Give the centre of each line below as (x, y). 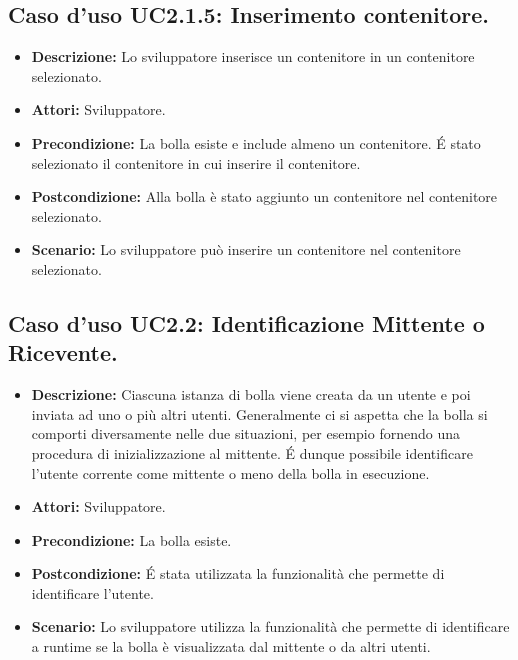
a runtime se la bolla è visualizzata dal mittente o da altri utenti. (231, 646)
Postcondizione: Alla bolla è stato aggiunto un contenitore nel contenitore (264, 196)
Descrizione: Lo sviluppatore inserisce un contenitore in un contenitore (253, 56)
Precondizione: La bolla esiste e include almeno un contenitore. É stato (256, 142)
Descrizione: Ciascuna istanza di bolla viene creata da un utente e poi (251, 394)
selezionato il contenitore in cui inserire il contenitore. (196, 162)
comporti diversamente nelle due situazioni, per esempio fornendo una (245, 433)
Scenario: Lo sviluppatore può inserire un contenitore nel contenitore (246, 249)
